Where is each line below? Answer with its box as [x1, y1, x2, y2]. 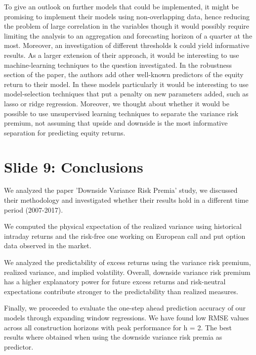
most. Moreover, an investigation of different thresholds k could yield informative [4, 40, 250, 50]
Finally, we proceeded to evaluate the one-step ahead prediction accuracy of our [4, 303, 246, 313]
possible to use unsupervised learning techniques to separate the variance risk [4, 108, 239, 118]
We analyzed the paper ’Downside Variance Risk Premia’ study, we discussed [4, 185, 238, 195]
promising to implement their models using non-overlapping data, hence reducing [4, 11, 250, 21]
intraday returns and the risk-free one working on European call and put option [4, 230, 246, 241]
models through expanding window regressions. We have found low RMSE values [4, 312, 249, 322]
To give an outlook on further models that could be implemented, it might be [4, 1, 239, 11]
